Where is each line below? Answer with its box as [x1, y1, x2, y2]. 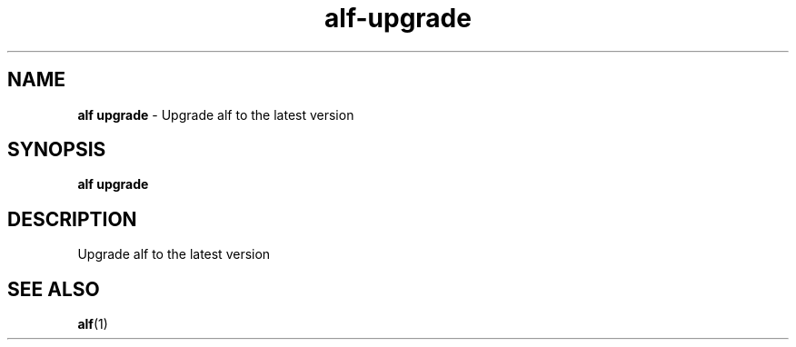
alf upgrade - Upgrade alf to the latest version [77, 106, 354, 123]
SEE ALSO [7, 277, 100, 301]
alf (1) [77, 316, 108, 332]
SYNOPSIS [7, 138, 106, 162]
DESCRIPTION [7, 207, 137, 231]
